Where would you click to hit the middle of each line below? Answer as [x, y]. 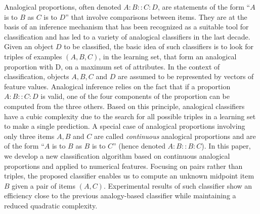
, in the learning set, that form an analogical [168, 56]
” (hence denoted [139, 146]
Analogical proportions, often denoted [63, 7]
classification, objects [37, 76]
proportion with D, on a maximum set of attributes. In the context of [112, 66]
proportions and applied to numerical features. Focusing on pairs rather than [123, 166]
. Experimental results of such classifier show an [178, 185]
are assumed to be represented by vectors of [186, 76]
